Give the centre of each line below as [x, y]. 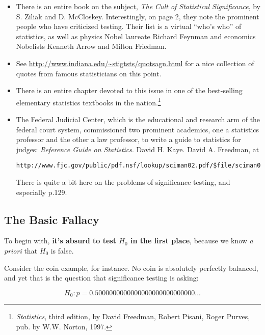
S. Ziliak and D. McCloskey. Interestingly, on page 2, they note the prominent [138, 16]
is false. [62, 251]
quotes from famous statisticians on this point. [89, 73]
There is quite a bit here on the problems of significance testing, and [123, 182]
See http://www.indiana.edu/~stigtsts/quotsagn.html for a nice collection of [135, 63]
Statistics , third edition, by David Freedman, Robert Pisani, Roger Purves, [133, 316]
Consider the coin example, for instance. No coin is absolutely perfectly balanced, [131, 268]
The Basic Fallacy [52, 219]
